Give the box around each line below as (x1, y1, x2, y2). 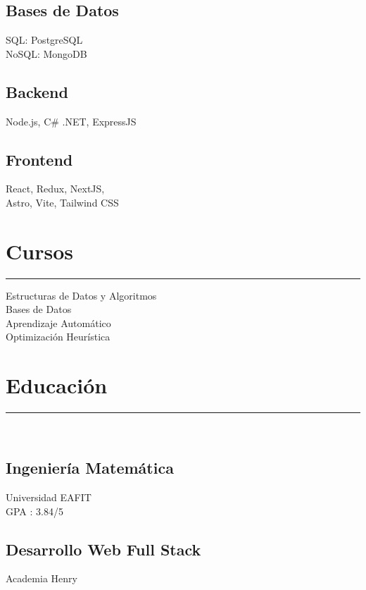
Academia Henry (6, 571, 77, 586)
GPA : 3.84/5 (6, 503, 63, 518)
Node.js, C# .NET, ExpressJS (6, 113, 137, 128)
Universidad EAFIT (6, 490, 91, 504)
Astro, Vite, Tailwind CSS (6, 195, 119, 209)
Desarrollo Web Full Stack (6, 538, 201, 560)
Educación (6, 371, 108, 400)
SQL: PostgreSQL (6, 32, 83, 47)
